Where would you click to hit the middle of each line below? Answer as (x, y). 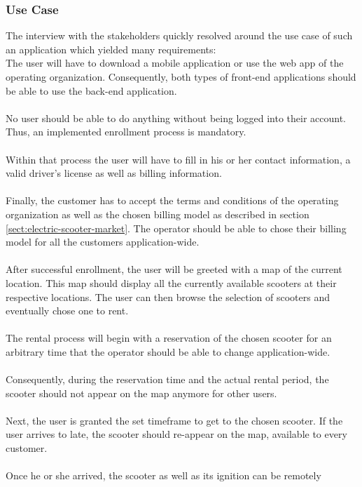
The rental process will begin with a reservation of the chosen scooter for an (169, 338)
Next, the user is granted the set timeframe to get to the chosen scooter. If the (174, 420)
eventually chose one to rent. (67, 311)
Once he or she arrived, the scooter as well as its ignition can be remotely (163, 475)
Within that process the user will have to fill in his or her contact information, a (178, 159)
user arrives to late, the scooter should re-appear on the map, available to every (176, 434)
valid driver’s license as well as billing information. (114, 173)
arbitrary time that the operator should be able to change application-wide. (168, 351)
